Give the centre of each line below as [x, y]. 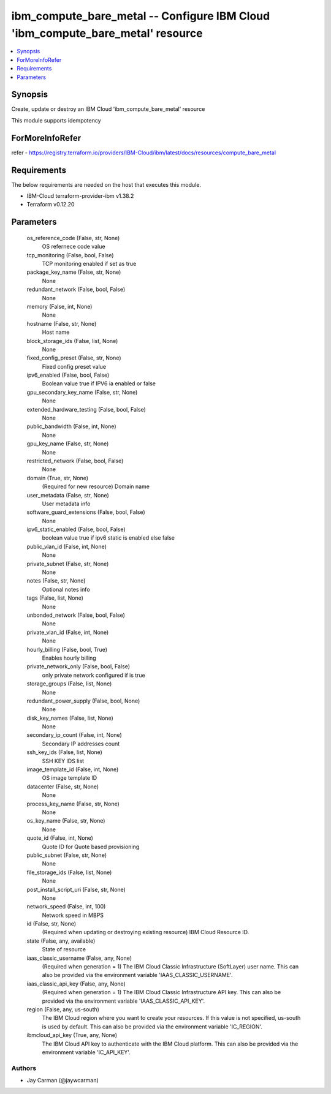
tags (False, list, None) [55, 598]
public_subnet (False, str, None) [67, 855]
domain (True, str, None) [58, 478]
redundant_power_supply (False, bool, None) [83, 701]
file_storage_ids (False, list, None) [69, 872]
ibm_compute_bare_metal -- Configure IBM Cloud [141, 16]
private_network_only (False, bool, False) [78, 666]
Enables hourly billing [69, 658]
